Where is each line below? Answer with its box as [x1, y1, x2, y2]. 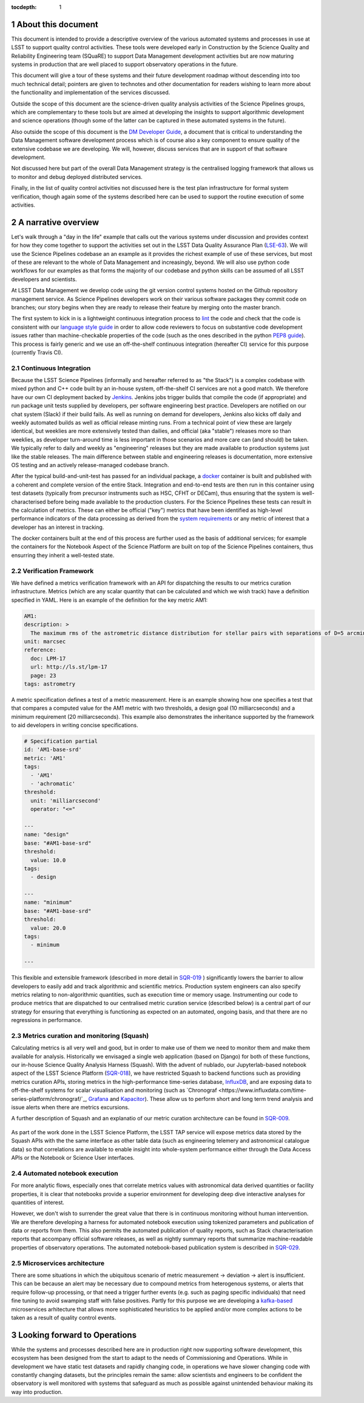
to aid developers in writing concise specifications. [11, 722, 139, 729]
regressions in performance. [11, 1017, 83, 1024]
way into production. [11, 1388, 63, 1395]
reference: [24, 647, 56, 653]
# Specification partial [24, 738, 98, 745]
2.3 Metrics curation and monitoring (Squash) [11, 1031, 149, 1040]
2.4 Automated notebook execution [11, 1169, 118, 1177]
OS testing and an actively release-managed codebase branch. [11, 461, 169, 468]
